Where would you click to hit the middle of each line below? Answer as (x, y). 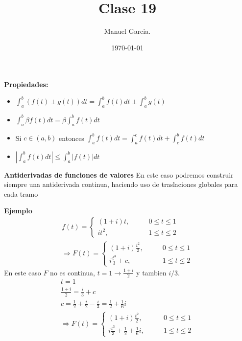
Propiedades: (26, 84)
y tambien (151, 272)
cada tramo (21, 193)
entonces (72, 137)
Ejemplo (18, 210)
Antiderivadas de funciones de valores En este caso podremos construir (119, 174)
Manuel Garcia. (127, 31)
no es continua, (73, 272)
